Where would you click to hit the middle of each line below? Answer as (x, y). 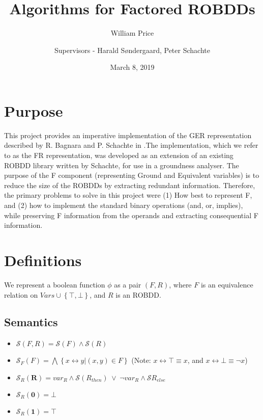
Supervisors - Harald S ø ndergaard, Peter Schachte (132, 50)
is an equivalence (227, 284)
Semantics (31, 322)
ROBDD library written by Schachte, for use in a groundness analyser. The (122, 165)
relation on (21, 294)
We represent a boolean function (55, 284)
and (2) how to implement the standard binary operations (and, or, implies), (124, 205)
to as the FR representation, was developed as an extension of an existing (119, 155)
